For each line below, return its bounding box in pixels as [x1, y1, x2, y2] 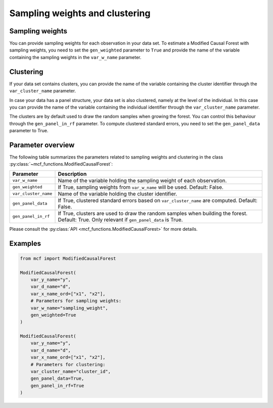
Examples [9, 239, 41, 247]
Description [58, 170, 87, 177]
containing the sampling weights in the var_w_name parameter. [9, 54, 142, 60]
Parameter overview [9, 140, 75, 149]
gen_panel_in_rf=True [30, 383, 84, 388]
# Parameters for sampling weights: [30, 298, 121, 304]
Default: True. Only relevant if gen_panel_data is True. [58, 216, 183, 223]
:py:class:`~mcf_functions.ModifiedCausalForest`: [9, 161, 113, 167]
